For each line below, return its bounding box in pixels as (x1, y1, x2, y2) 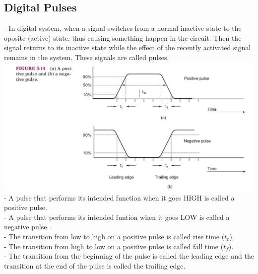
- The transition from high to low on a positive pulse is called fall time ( (4, 241, 224, 251)
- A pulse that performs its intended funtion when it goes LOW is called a (4, 211, 230, 222)
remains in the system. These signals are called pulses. (4, 52, 169, 62)
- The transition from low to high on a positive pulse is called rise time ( (4, 231, 225, 241)
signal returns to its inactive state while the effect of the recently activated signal (4, 42, 251, 53)
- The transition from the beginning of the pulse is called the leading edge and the (4, 251, 254, 261)
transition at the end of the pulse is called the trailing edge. (4, 260, 186, 271)
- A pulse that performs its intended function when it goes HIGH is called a (4, 192, 235, 203)
